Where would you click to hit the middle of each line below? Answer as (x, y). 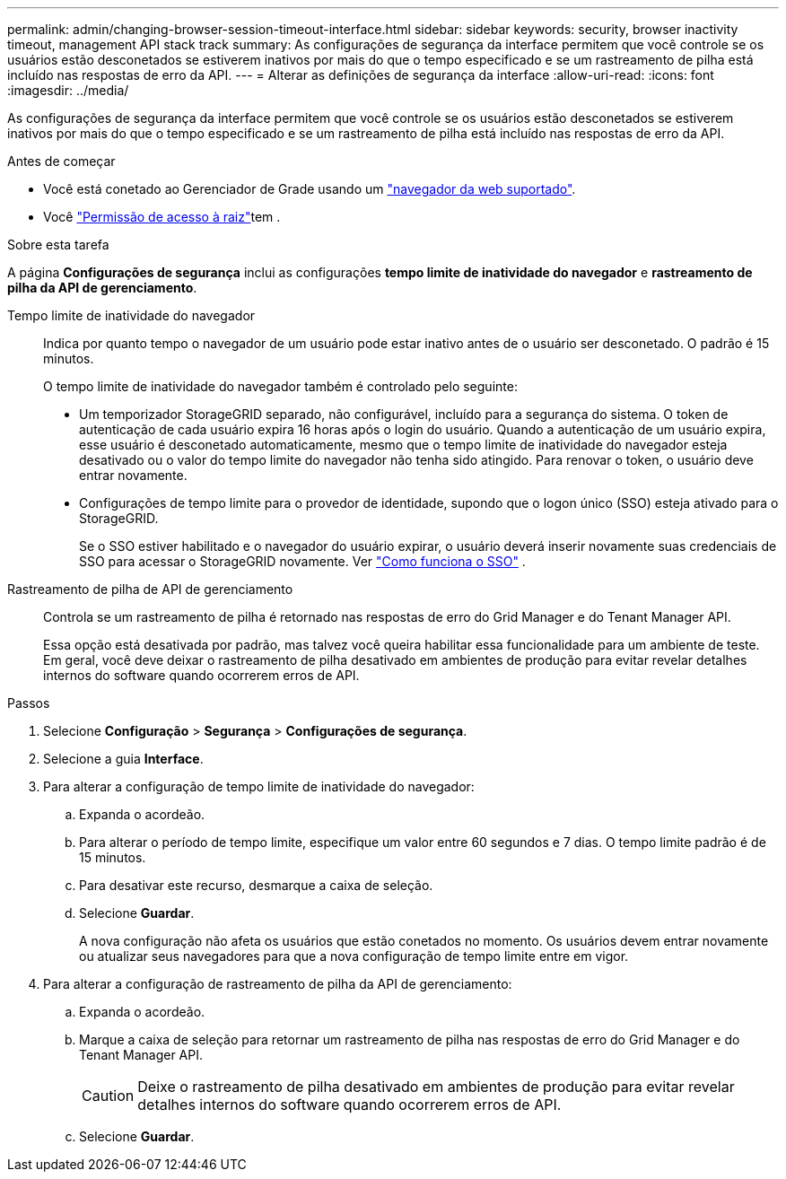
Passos (29, 703)
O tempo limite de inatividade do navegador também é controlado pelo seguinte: (280, 386)
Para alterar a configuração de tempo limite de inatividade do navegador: (259, 786)
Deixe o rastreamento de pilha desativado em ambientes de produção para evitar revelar (436, 1087)
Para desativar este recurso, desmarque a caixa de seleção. (256, 885)
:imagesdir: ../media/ (68, 90)
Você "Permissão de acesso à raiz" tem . (162, 217)
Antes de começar (61, 161)
